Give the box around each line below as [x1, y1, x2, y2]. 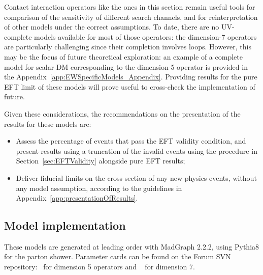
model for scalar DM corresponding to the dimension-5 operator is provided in [4, 61, 248, 72]
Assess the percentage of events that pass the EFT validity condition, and [16, 135, 246, 146]
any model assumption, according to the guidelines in [16, 182, 182, 193]
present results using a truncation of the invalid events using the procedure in [16, 145, 257, 156]
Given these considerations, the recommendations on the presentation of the [4, 108, 241, 119]
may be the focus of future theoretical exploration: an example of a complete [4, 51, 243, 62]
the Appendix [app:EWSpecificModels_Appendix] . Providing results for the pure [4, 71, 257, 82]
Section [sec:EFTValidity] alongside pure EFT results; [16, 155, 185, 166]
